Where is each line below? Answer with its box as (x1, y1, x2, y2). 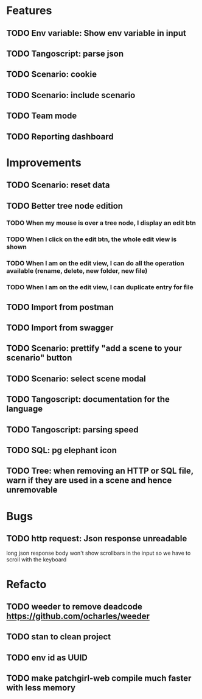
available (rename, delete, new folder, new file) (6, 267, 148, 275)
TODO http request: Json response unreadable (6, 533, 187, 544)
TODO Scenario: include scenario (6, 90, 136, 100)
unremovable (6, 485, 58, 495)
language (6, 404, 43, 414)
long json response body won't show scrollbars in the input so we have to (6, 549, 191, 557)
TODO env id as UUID (6, 652, 88, 662)
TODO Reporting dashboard (6, 132, 114, 142)
